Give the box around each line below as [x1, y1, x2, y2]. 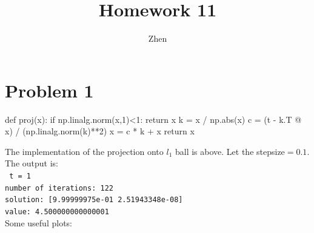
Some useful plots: [5, 216, 72, 229]
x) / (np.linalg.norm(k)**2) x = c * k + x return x [5, 125, 195, 137]
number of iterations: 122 [5, 183, 113, 192]
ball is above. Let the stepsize [175, 145, 285, 157]
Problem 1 [5, 77, 94, 102]
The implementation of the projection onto [5, 145, 164, 157]
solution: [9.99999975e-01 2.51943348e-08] [5, 195, 183, 205]
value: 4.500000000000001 [5, 208, 109, 216]
